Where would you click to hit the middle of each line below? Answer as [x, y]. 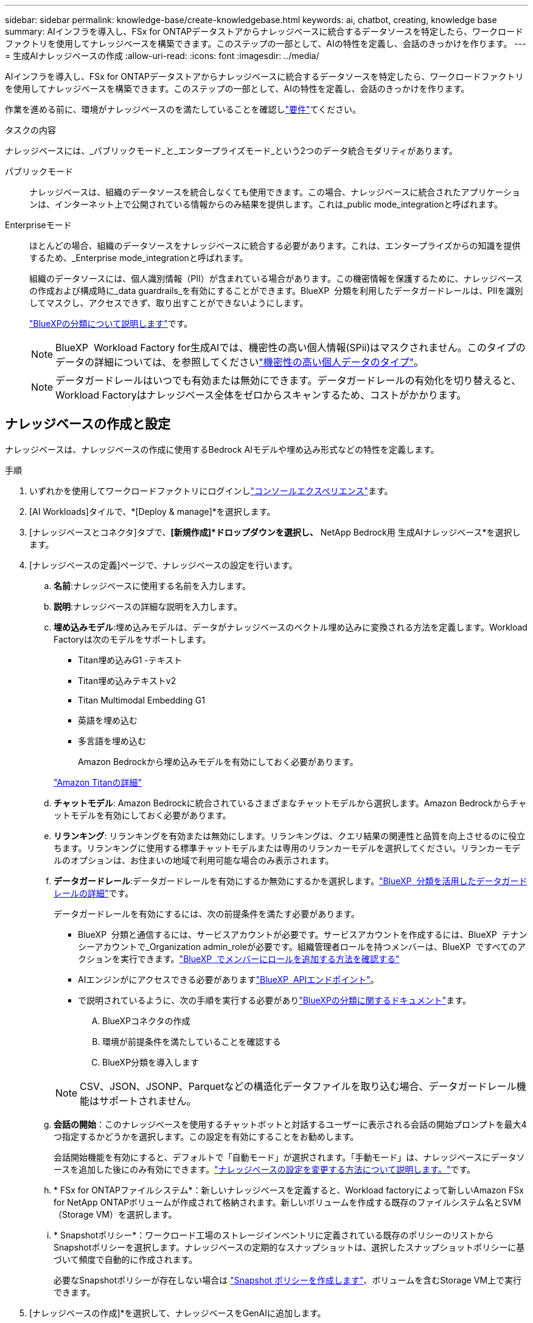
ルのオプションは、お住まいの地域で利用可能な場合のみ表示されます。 [194, 860]
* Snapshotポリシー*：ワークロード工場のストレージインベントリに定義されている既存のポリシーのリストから [274, 1235]
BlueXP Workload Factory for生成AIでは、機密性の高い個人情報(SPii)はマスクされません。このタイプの [291, 347]
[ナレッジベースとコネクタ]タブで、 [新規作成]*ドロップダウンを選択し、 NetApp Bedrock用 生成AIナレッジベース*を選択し [275, 532]
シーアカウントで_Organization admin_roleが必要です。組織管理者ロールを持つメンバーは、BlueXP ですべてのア [302, 946]
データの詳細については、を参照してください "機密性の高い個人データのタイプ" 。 [240, 362]
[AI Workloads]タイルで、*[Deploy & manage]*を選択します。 [152, 511]
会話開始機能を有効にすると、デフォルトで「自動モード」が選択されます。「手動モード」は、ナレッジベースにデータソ [289, 1157]
